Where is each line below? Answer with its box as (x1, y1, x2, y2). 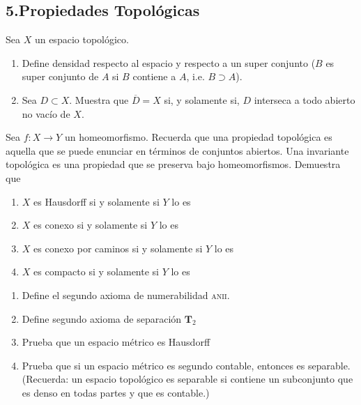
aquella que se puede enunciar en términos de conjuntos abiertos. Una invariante (6, 143, 349, 158)
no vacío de (22, 106, 70, 121)
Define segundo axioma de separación (22, 311, 182, 326)
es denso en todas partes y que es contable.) (22, 385, 210, 399)
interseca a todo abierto (254, 92, 355, 107)
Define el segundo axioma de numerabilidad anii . (22, 287, 230, 302)
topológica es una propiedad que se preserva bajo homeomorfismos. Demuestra (6, 157, 341, 171)
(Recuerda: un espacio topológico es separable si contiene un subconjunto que (22, 372, 353, 386)
